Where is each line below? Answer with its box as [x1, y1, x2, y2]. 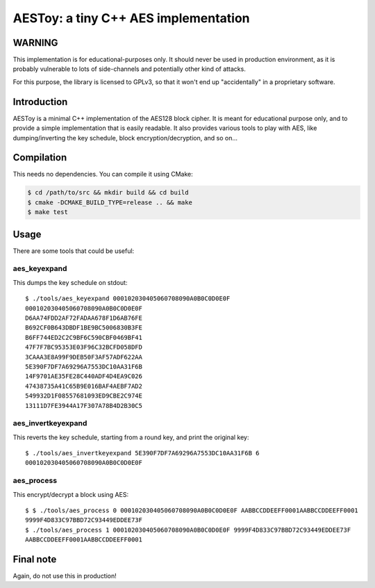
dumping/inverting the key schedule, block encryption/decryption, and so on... [12, 133, 238, 142]
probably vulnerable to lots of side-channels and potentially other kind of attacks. [12, 65, 246, 73]
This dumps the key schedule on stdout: [12, 278, 128, 286]
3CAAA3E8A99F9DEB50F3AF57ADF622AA [25, 353, 142, 361]
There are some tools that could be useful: [12, 247, 135, 255]
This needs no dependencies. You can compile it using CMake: [12, 170, 194, 179]
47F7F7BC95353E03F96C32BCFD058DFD [25, 343, 142, 351]
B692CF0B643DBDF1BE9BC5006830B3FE [25, 324, 142, 332]
